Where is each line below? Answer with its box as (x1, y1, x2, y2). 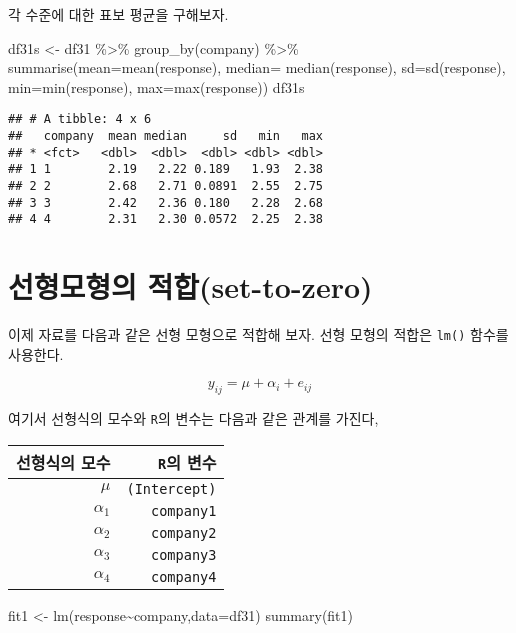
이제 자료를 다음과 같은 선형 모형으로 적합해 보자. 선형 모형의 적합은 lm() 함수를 (8, 324, 509, 345)
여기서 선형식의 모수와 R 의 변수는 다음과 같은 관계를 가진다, (8, 408, 379, 429)
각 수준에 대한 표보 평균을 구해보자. (8, 4, 229, 24)
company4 (151, 568, 217, 585)
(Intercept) (126, 480, 217, 497)
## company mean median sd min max (8, 129, 323, 144)
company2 (151, 524, 217, 541)
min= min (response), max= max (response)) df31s (8, 76, 305, 97)
